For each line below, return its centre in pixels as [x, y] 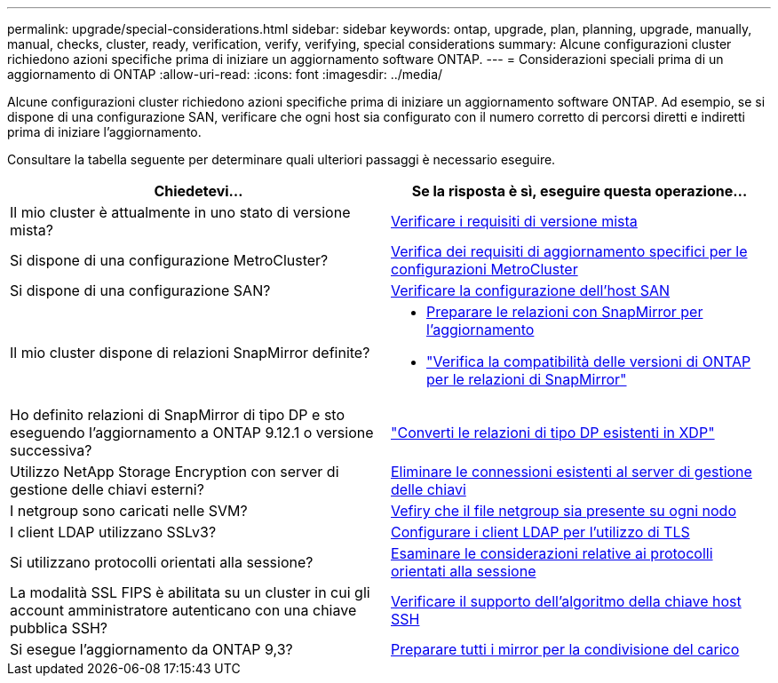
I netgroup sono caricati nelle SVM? [129, 511]
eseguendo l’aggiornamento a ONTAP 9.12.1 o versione [192, 433]
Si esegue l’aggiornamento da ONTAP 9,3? [151, 649]
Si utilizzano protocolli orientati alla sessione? [162, 562]
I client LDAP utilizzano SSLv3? [113, 532]
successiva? [51, 450]
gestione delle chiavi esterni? [107, 489]
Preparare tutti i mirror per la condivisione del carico [565, 649]
